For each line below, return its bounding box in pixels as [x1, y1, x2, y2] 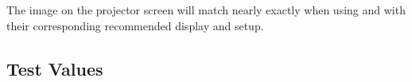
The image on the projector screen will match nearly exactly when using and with [6, 2, 406, 18]
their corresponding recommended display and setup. [6, 17, 264, 33]
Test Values [6, 56, 103, 80]
